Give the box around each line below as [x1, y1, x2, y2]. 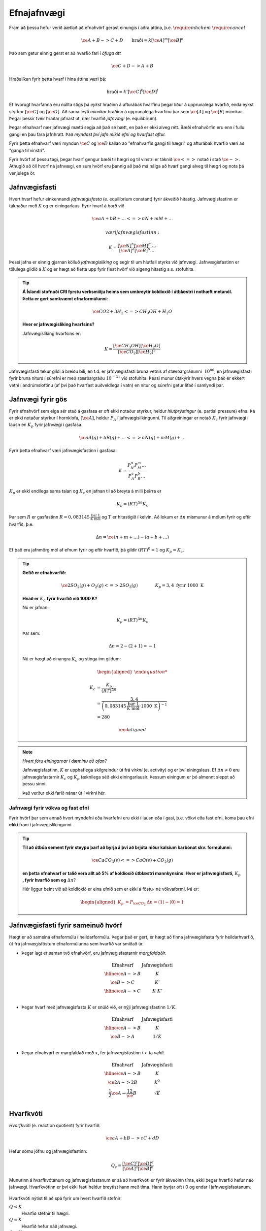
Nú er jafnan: [22, 605, 49, 611]
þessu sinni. [22, 781, 47, 787]
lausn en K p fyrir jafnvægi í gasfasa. [9, 421, 83, 429]
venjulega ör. [9, 170, 35, 176]
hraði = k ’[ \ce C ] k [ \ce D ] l [106, 88, 159, 95]
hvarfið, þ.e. [9, 521, 34, 527]
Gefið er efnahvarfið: [22, 570, 66, 576]
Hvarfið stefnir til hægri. [21, 1210, 70, 1216]
